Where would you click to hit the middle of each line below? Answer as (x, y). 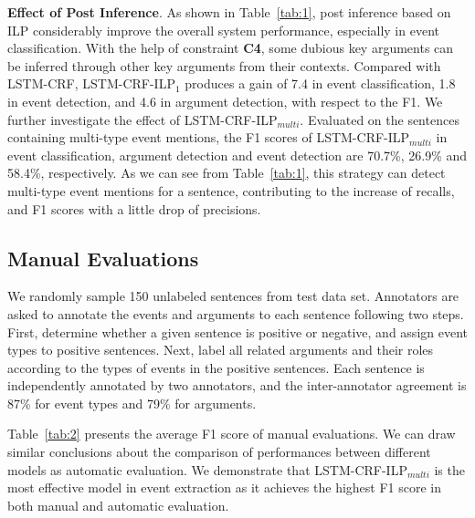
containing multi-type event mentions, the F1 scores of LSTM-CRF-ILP (209, 137)
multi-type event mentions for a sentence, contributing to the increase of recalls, (231, 190)
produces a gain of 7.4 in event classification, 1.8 (320, 83)
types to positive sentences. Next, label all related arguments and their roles (221, 350)
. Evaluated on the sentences (380, 119)
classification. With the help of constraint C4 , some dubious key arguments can (231, 48)
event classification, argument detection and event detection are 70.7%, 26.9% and (237, 155)
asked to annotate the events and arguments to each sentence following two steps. (236, 313)
